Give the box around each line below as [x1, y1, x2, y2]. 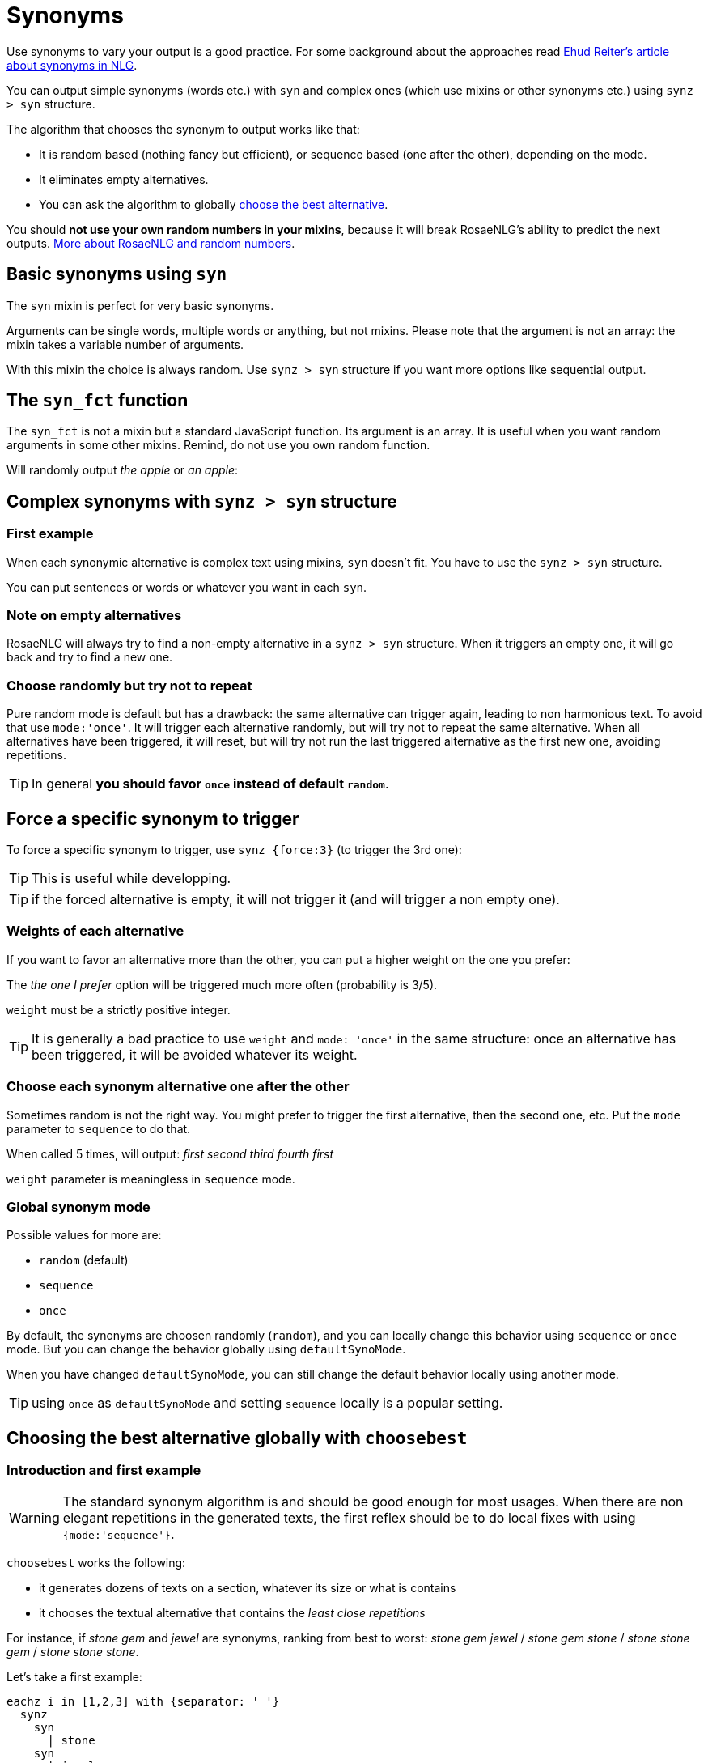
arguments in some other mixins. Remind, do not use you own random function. [6, 438, 430, 452]
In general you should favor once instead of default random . [32, 775, 389, 792]
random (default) [39, 1253, 129, 1268]
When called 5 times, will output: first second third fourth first [6, 1146, 334, 1161]
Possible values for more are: [6, 1228, 162, 1243]
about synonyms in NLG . [6, 57, 138, 72]
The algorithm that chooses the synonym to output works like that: [6, 121, 360, 136]
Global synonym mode [6, 1198, 151, 1215]
